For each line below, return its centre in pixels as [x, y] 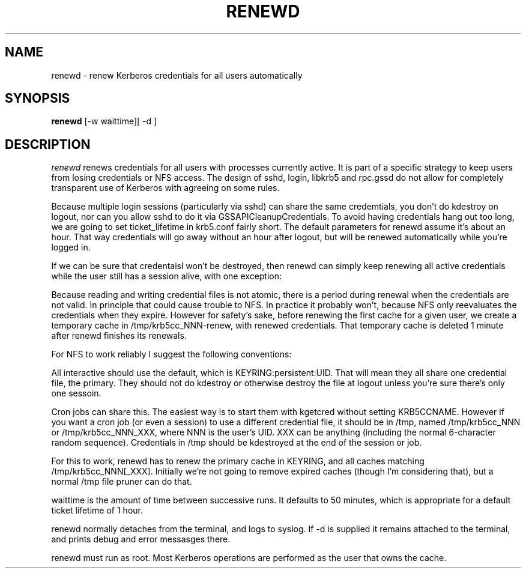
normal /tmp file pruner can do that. [122, 482]
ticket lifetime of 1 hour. [97, 511]
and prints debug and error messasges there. [141, 539]
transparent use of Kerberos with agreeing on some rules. [165, 188]
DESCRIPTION [48, 144]
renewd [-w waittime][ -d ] [104, 121]
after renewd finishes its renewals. [119, 336]
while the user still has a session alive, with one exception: [167, 276]
